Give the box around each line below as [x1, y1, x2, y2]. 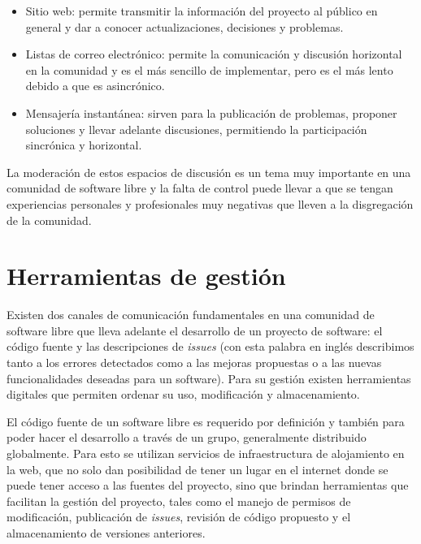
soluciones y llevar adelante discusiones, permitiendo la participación [25, 120, 367, 137]
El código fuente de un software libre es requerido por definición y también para [7, 412, 405, 430]
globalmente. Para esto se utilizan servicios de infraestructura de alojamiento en [7, 445, 405, 461]
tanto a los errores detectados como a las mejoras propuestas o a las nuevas [7, 354, 382, 371]
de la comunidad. [7, 211, 92, 228]
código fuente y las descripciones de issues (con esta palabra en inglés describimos [7, 338, 414, 355]
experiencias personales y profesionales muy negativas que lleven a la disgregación [7, 195, 414, 212]
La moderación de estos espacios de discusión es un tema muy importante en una [7, 163, 411, 180]
